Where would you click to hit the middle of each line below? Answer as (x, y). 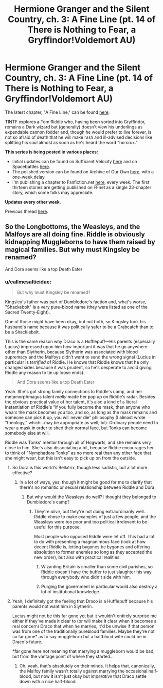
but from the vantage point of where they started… (63, 657)
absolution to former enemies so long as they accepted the (93, 552)
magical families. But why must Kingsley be (72, 250)
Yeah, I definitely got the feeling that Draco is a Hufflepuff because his (82, 601)
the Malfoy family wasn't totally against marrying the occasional (83, 671)
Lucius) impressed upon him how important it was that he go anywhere (76, 347)
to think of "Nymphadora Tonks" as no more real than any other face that (78, 453)
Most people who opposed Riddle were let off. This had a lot (94, 537)
